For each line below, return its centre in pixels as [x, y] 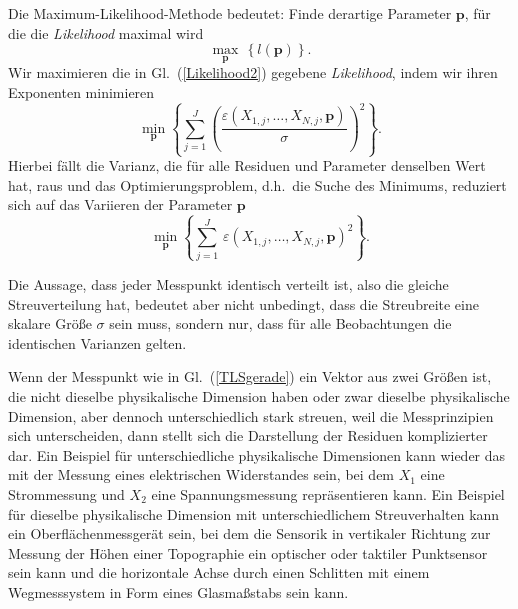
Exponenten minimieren [81, 92]
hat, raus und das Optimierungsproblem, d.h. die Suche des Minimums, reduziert [257, 184]
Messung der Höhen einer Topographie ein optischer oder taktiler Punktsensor [248, 552]
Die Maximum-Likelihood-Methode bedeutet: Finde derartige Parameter [230, 13]
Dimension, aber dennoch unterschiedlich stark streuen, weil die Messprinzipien [251, 415]
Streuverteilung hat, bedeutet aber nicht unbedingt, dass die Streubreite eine [243, 303]
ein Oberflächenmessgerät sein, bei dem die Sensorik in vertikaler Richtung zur [249, 533]
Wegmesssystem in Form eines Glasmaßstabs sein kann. [178, 591]
